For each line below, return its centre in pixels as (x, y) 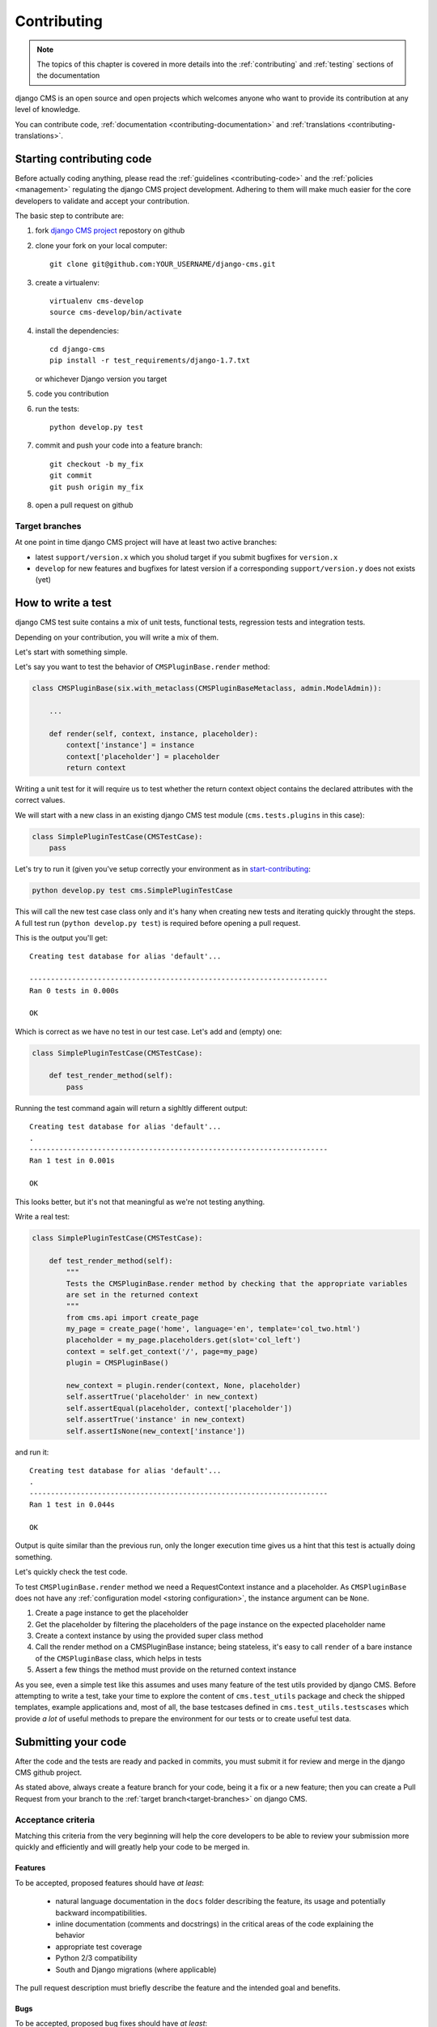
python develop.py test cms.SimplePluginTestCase (132, 891)
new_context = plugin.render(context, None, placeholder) (183, 1386)
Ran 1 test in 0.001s (72, 1161)
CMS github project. (49, 1772)
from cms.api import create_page (132, 1317)
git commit (71, 476)
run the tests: (57, 409)
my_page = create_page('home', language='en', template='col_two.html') (213, 1329)
